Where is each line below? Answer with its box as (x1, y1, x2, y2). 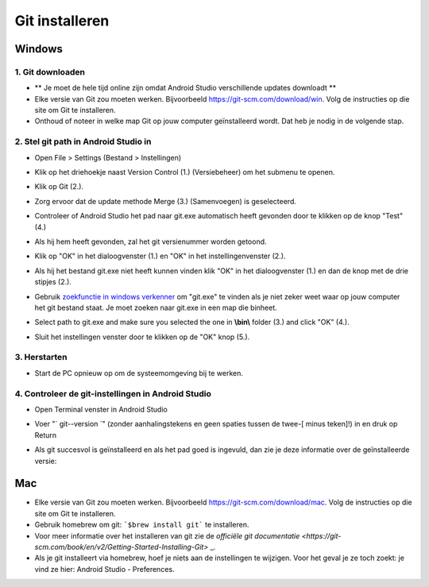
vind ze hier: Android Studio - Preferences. (34, 564, 175, 573)
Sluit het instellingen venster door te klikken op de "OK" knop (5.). (34, 332, 250, 342)
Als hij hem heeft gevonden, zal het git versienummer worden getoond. (34, 237, 267, 246)
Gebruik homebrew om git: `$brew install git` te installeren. (34, 520, 249, 530)
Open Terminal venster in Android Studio (34, 404, 168, 414)
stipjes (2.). (34, 277, 71, 287)
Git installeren (14, 12, 110, 29)
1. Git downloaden (14, 66, 86, 77)
